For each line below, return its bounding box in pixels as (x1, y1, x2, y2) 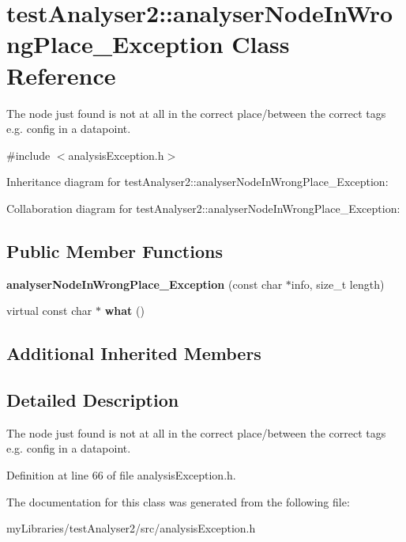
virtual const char (6, 302, 92, 319)
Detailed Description (6, 388, 179, 412)
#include (6, 146, 51, 163)
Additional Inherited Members (6, 341, 261, 366)
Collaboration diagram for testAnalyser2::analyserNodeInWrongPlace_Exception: (6, 199, 400, 216)
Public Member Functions (6, 238, 223, 263)
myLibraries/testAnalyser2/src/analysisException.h (6, 520, 256, 536)
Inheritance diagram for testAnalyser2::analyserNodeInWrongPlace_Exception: (6, 173, 389, 190)
